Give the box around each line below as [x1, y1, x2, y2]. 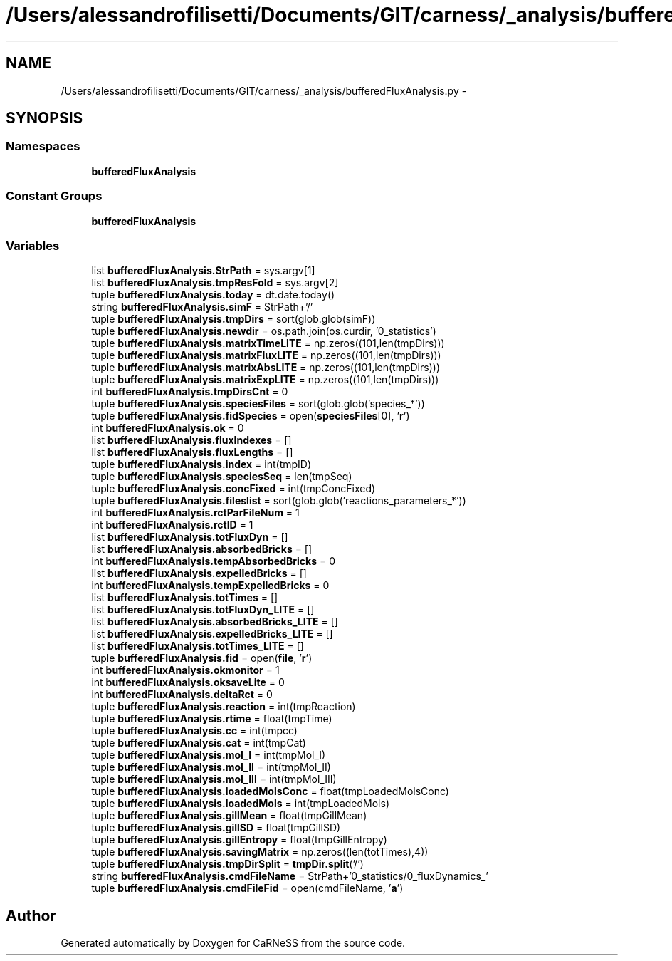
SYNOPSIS [6, 109, 83, 128]
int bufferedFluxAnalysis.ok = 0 [91, 422, 244, 435]
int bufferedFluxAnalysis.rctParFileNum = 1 [91, 507, 300, 519]
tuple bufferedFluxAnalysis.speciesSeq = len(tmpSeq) [91, 470, 352, 483]
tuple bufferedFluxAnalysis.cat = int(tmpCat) [91, 737, 306, 749]
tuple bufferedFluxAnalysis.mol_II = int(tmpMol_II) [91, 761, 331, 774]
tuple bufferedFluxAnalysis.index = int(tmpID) [91, 458, 312, 471]
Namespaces [6, 139, 80, 154]
